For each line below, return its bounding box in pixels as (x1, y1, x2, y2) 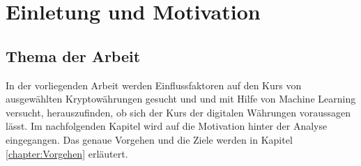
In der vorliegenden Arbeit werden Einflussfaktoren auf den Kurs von (6, 77, 302, 92)
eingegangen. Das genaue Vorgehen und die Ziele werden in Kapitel (6, 132, 293, 146)
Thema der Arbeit (6, 45, 141, 66)
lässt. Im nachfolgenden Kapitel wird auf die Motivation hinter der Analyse (6, 119, 328, 133)
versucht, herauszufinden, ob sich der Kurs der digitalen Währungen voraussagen (6, 105, 351, 119)
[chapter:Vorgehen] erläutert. (6, 146, 128, 160)
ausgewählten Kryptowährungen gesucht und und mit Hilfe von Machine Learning (6, 91, 356, 106)
